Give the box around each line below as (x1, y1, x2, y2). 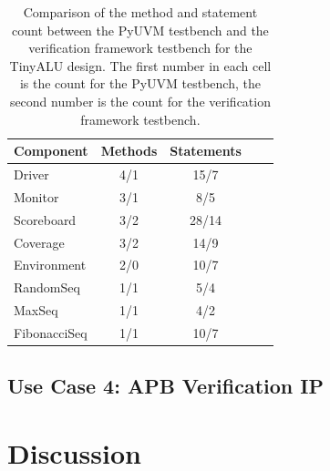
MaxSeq (14, 301, 58, 320)
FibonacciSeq (14, 323, 88, 342)
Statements (170, 141, 242, 160)
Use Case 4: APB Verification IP (7, 372, 324, 400)
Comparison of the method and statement (23, 3, 258, 21)
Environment (14, 255, 87, 274)
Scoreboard (14, 210, 77, 229)
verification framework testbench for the (28, 38, 253, 57)
